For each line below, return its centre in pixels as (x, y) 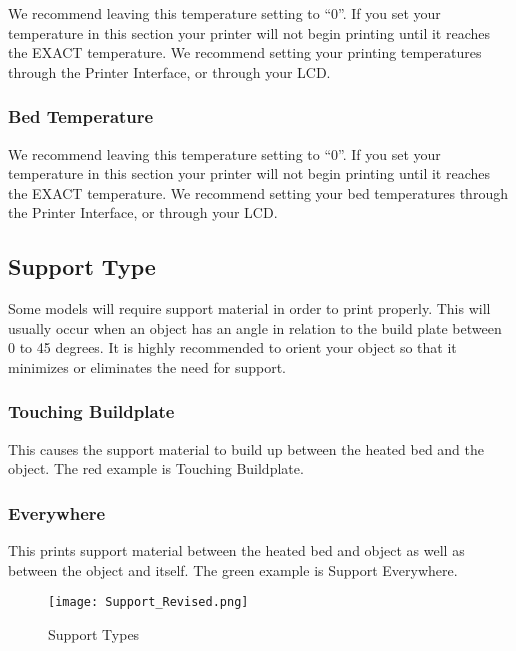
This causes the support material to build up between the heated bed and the (246, 448)
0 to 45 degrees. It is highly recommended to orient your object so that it (232, 347)
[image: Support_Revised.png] (148, 602)
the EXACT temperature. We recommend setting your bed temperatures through (258, 192)
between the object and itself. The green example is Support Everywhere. (233, 569)
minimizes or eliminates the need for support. (147, 366)
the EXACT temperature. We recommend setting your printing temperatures (245, 52)
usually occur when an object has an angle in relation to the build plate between (255, 327)
